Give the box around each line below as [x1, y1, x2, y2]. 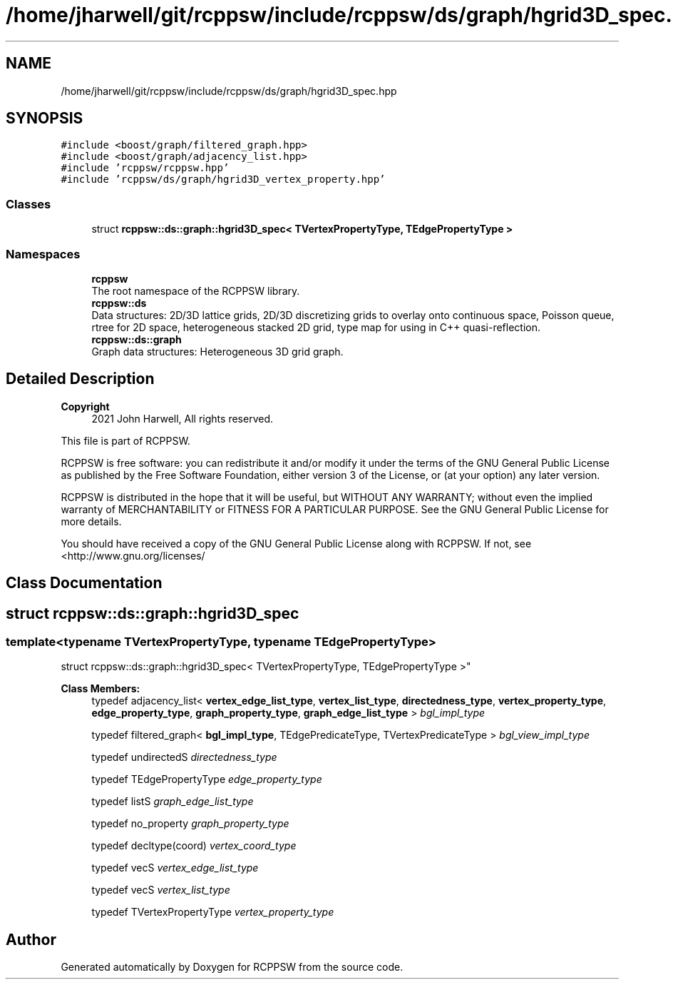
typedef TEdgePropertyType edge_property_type [91, 773, 322, 786]
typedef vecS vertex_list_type [91, 884, 230, 896]
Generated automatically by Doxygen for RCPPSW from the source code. [61, 961, 404, 974]
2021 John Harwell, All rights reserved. [91, 412, 273, 425]
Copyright [61, 400, 110, 413]
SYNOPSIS [6, 109, 83, 128]
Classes [6, 196, 51, 211]
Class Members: [61, 682, 140, 695]
